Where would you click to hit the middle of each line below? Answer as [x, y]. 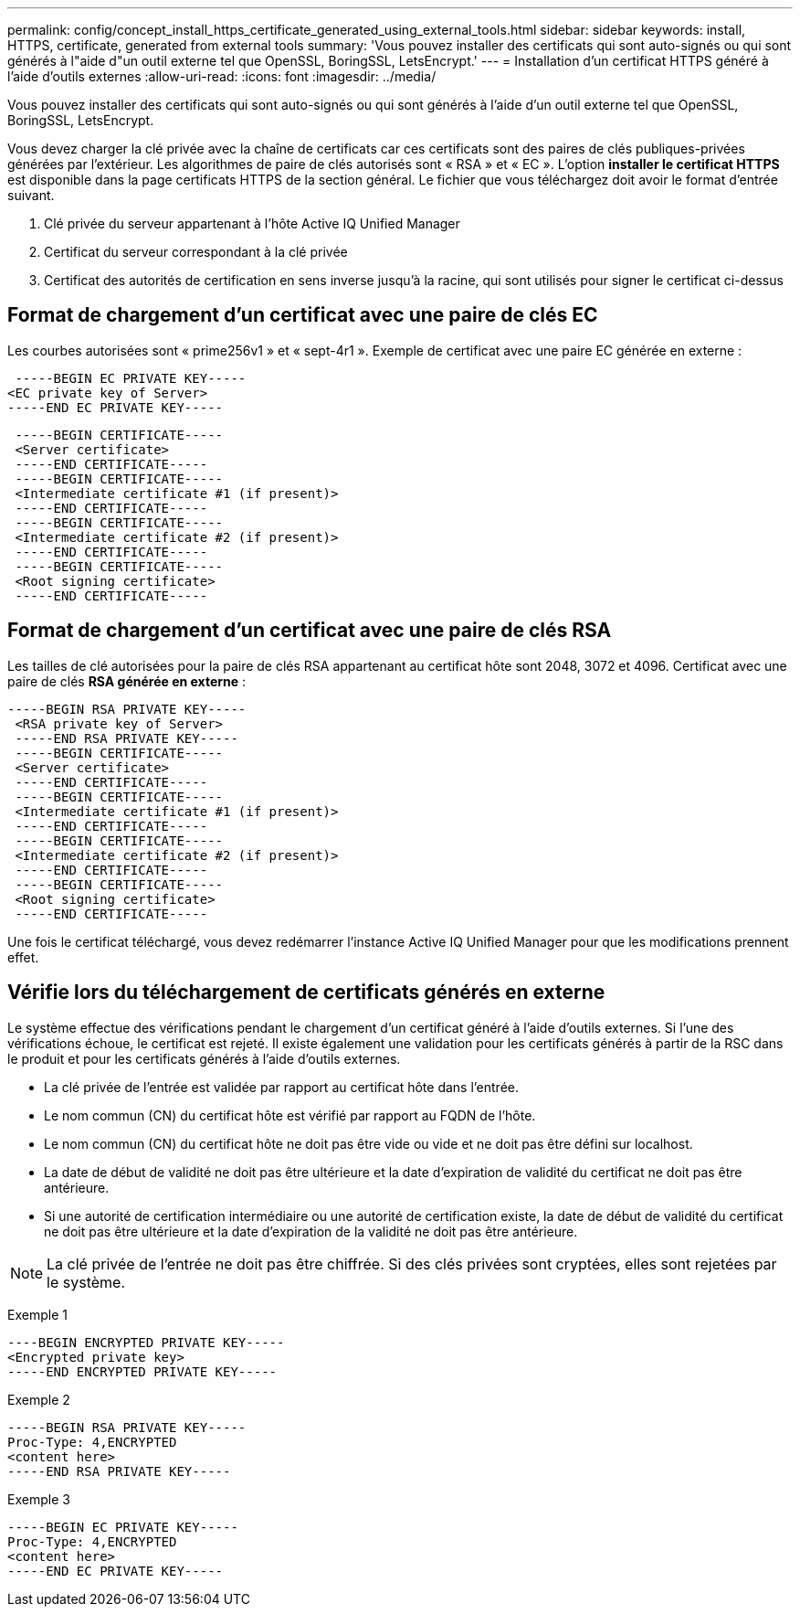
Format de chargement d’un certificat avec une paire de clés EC [303, 315]
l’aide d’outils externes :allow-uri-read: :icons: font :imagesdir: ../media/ [222, 76]
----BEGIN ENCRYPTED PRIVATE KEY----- [146, 1342]
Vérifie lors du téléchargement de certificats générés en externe [306, 993]
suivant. [31, 195]
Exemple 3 [39, 1499]
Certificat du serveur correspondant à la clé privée [196, 252]
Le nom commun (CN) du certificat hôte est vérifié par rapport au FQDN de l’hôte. [290, 1115]
